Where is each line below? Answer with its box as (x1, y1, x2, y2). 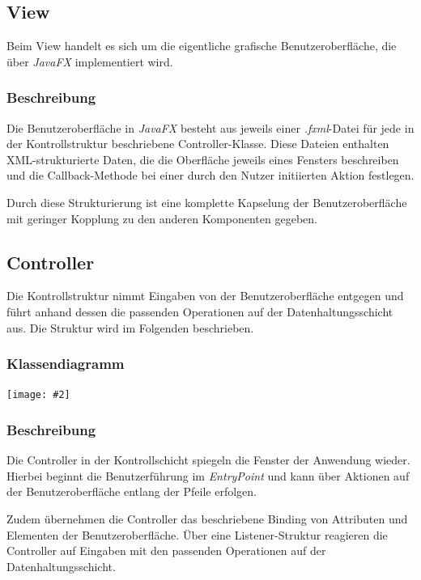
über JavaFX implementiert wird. (6, 53, 173, 70)
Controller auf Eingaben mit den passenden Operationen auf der (6, 542, 326, 559)
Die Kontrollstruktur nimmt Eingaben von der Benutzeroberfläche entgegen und (6, 287, 404, 304)
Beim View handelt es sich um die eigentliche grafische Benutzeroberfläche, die (6, 37, 397, 54)
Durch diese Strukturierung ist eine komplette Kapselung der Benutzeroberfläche (6, 193, 407, 210)
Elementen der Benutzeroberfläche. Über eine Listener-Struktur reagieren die (6, 526, 388, 543)
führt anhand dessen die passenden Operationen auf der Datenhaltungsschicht (6, 303, 393, 320)
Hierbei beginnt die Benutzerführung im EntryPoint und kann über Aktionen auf (6, 467, 410, 484)
